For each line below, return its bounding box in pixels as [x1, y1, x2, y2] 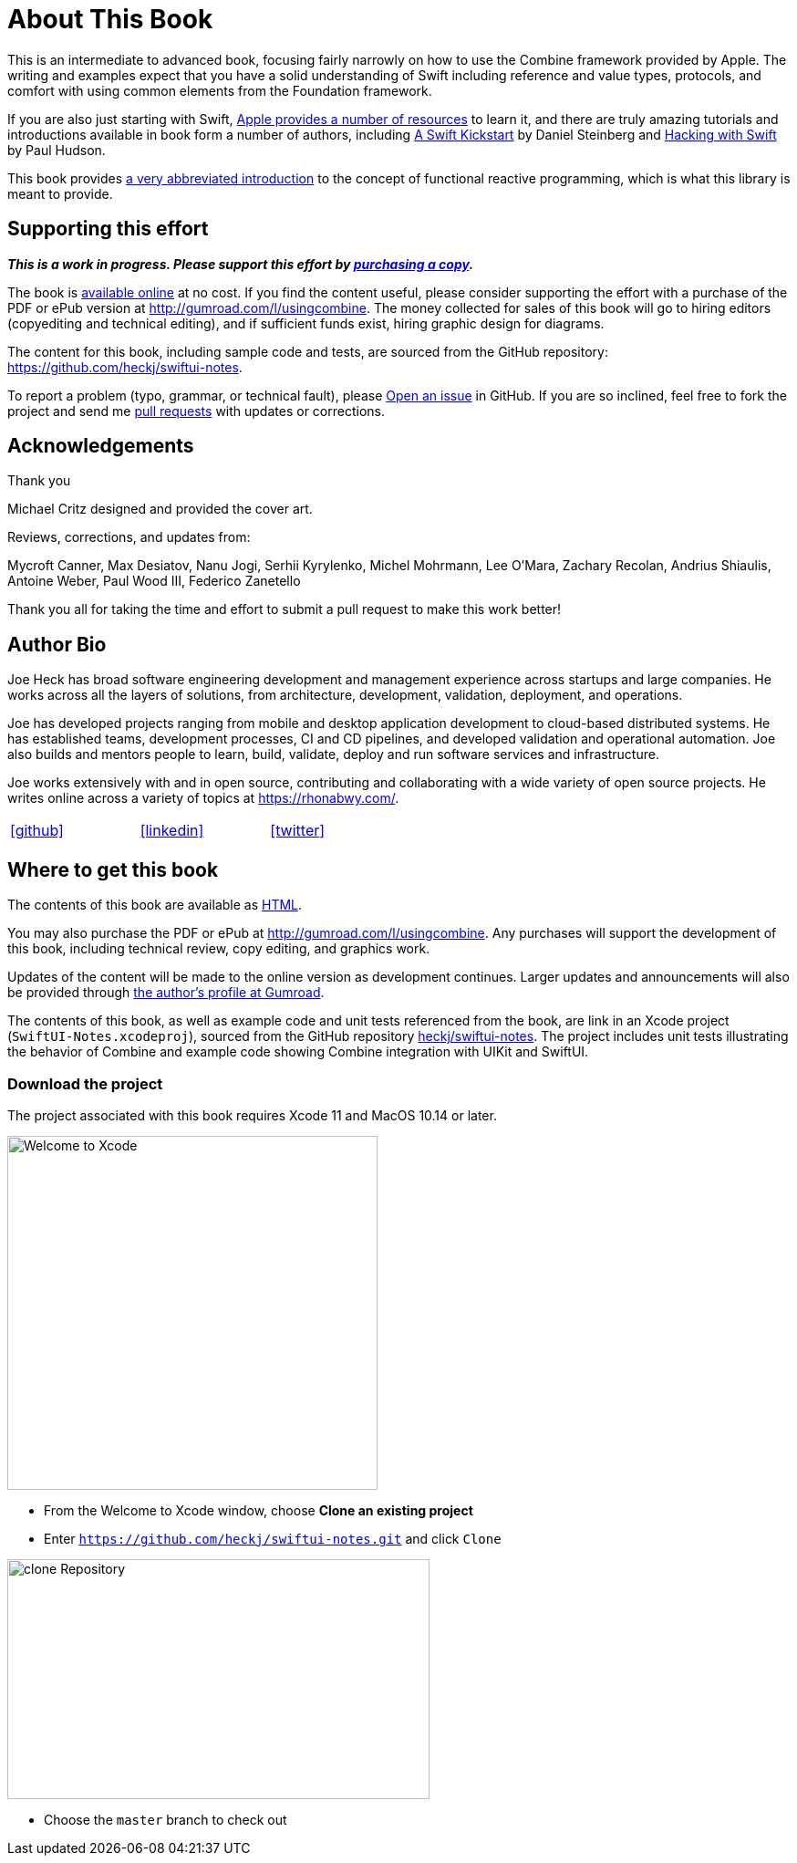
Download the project [7, 1074, 163, 1093]
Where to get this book [7, 858, 219, 881]
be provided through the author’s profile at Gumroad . [7, 984, 325, 1001]
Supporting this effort [7, 217, 209, 241]
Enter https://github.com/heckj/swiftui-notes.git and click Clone [44, 1530, 502, 1546]
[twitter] [270, 821, 326, 840]
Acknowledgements [7, 434, 194, 458]
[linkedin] [140, 821, 204, 840]
